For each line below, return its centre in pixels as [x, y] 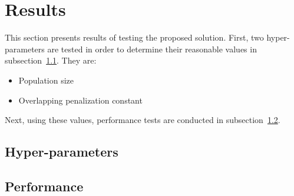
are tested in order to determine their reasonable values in [152, 49]
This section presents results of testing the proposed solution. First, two [134, 37]
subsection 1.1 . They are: [51, 60]
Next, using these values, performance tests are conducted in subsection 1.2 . [143, 120]
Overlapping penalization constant [80, 100]
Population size [46, 80]
